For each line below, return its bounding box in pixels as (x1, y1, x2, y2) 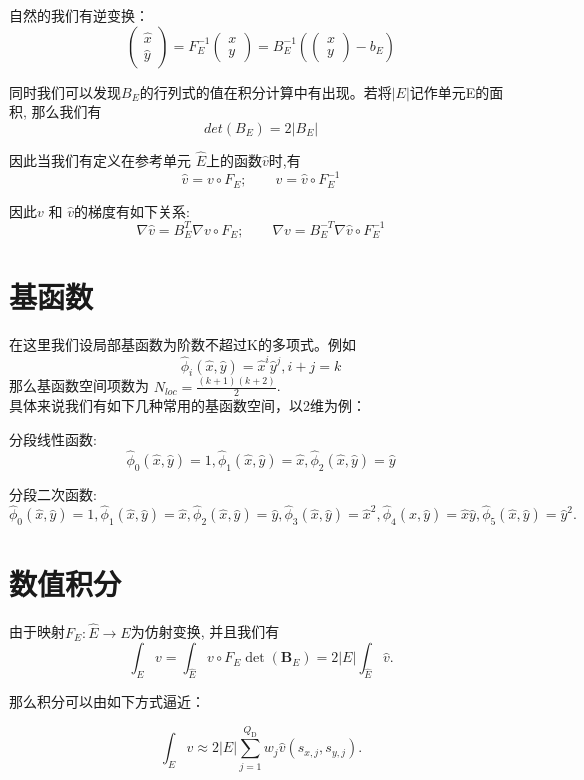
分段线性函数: (9, 429, 97, 450)
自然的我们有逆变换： (9, 5, 149, 25)
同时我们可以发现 (9, 81, 121, 102)
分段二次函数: (9, 483, 97, 504)
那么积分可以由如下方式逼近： (9, 691, 205, 712)
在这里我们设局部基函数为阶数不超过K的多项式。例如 (9, 334, 356, 355)
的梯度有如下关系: (73, 200, 190, 221)
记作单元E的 (409, 81, 490, 102)
